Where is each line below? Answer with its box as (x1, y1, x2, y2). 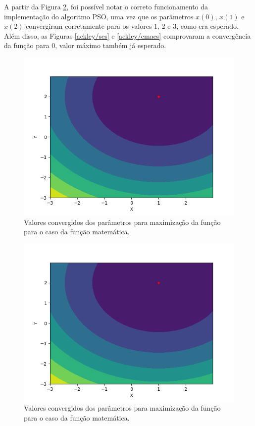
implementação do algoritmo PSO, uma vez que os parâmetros (4, 11, 194, 21)
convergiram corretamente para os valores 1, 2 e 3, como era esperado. (26, 21, 239, 31)
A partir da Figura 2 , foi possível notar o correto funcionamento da (4, 1, 208, 11)
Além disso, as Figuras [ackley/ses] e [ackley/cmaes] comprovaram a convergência (4, 30, 251, 41)
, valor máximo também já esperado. (55, 40, 166, 51)
